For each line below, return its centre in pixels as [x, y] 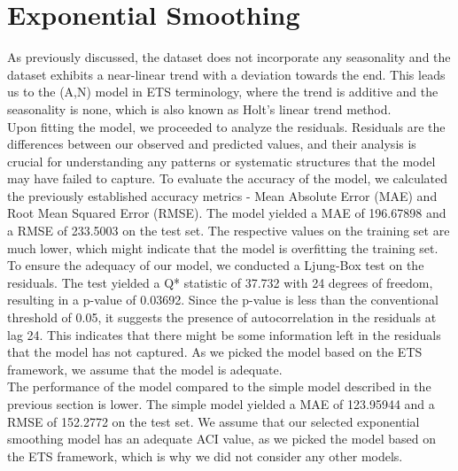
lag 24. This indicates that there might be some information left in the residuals [224, 334]
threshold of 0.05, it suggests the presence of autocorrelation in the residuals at [222, 317]
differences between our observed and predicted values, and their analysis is [212, 144]
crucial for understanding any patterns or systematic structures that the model [221, 161]
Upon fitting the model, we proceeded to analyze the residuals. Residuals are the [226, 126]
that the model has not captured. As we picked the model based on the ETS [215, 352]
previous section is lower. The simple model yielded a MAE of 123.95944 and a [221, 404]
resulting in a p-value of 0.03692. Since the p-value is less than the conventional [223, 300]
